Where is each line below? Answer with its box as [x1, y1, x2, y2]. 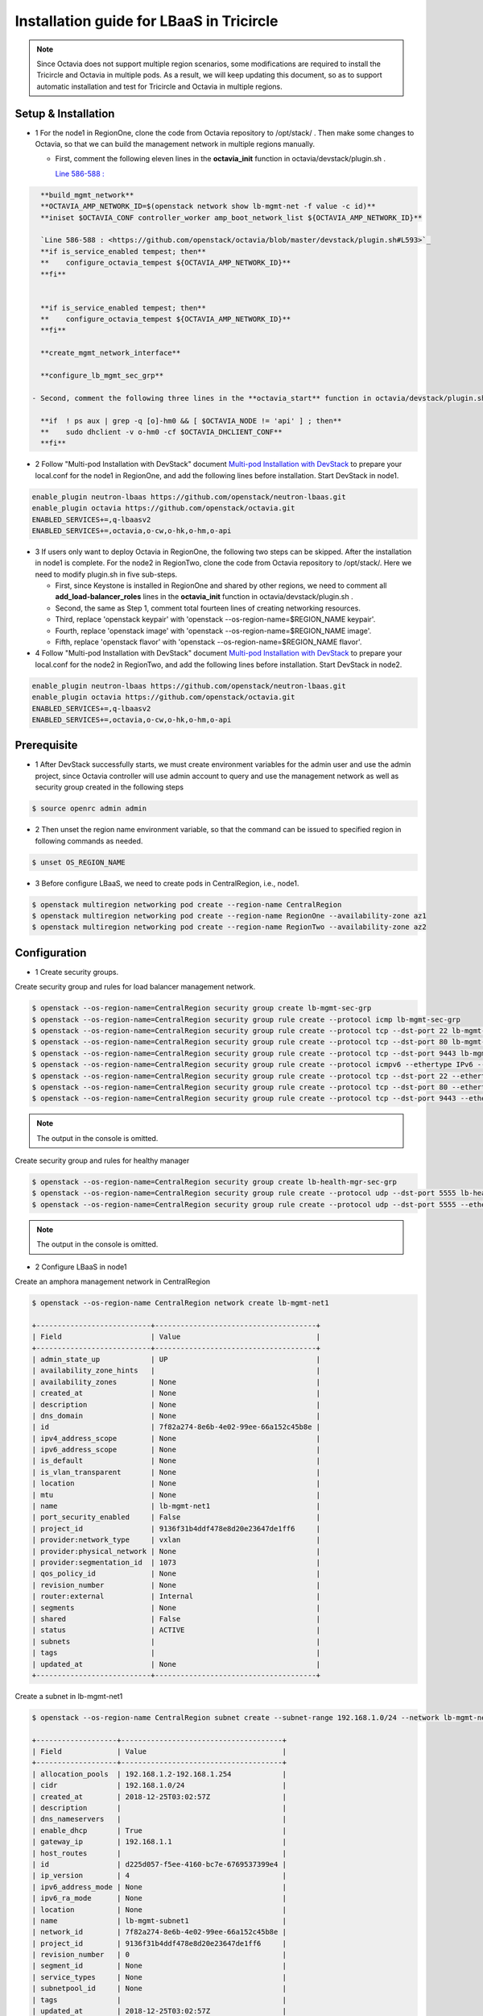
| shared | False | [31, 1614, 321, 1623]
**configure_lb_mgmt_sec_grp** [40, 371, 164, 381]
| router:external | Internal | [31, 1592, 321, 1601]
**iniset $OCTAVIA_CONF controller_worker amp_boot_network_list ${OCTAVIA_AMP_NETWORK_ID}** [40, 213, 423, 222]
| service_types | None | [31, 1972, 287, 1981]
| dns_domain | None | [31, 1411, 321, 1420]
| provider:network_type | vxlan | [31, 1535, 321, 1544]
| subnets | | [31, 1637, 321, 1646]
